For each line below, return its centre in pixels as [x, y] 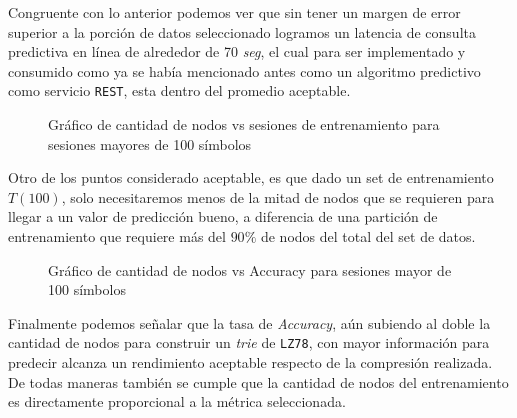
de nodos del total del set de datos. [368, 236]
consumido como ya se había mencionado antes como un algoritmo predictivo [244, 70]
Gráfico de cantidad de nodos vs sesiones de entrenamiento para [244, 124]
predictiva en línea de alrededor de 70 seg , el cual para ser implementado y [237, 51]
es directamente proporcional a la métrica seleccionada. [177, 401]
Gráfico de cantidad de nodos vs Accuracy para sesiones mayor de [250, 269]
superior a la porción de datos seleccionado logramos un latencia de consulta [242, 31]
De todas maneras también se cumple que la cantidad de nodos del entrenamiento [258, 381]
